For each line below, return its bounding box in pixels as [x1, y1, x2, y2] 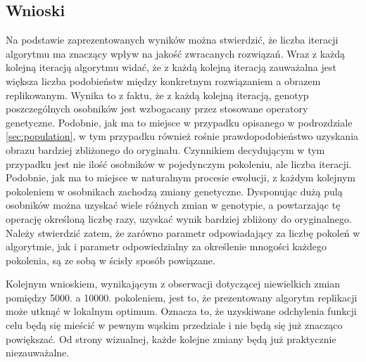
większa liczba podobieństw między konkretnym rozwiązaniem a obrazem [6, 73, 321, 88]
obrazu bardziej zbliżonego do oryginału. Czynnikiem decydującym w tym [6, 142, 325, 157]
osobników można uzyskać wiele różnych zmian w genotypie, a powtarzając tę [6, 198, 341, 212]
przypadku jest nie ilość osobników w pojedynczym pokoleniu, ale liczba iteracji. [6, 156, 352, 171]
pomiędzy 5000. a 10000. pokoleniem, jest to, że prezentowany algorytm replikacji [6, 290, 358, 304]
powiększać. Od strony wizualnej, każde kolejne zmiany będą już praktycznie [6, 331, 336, 346]
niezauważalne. [6, 345, 70, 360]
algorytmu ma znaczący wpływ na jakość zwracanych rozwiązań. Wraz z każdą [6, 46, 346, 60]
